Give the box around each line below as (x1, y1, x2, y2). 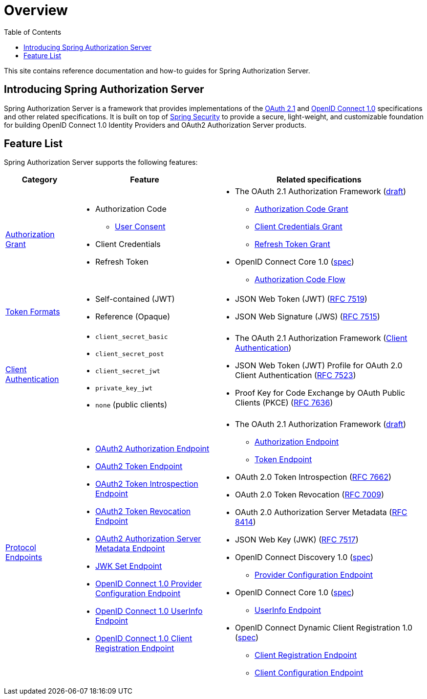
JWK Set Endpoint (95, 561, 162, 571)
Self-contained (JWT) (95, 294, 175, 304)
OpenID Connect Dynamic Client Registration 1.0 (235, 623, 413, 633)
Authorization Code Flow (254, 274, 345, 285)
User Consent (114, 222, 166, 232)
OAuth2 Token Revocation (95, 506, 191, 517)
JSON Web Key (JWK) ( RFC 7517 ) (235, 535, 359, 545)
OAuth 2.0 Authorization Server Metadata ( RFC (235, 507, 407, 518)
